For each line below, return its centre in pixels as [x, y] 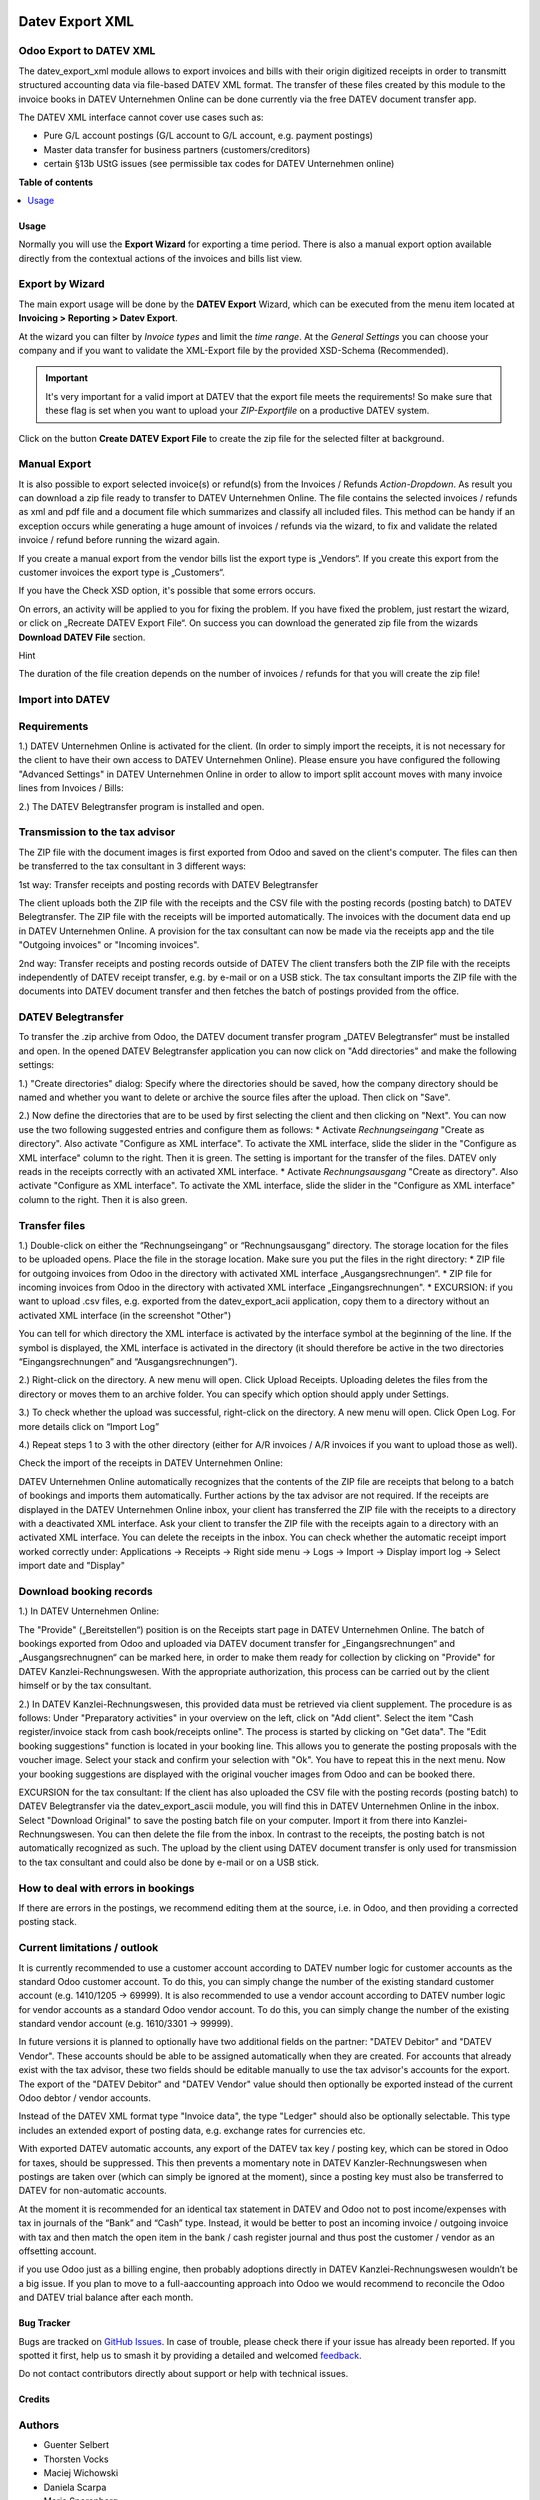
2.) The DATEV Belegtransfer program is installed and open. [141, 806]
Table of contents [56, 182]
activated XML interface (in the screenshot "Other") [125, 1315]
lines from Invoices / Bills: [71, 788]
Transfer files [52, 1225]
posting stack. [47, 1922]
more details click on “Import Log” [89, 1426]
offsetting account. [57, 2251]
